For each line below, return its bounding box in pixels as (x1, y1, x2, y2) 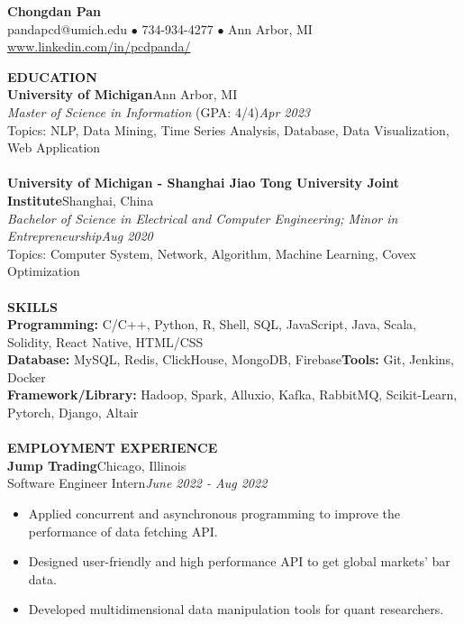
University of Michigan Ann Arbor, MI (7, 85, 238, 104)
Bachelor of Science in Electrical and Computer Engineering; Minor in (7, 208, 398, 227)
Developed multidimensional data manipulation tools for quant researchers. (28, 600, 444, 619)
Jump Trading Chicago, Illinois (7, 455, 187, 474)
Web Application (7, 138, 101, 157)
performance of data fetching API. (28, 521, 218, 540)
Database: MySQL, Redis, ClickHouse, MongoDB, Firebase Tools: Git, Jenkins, (7, 350, 455, 369)
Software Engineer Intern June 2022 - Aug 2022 (7, 473, 268, 492)
